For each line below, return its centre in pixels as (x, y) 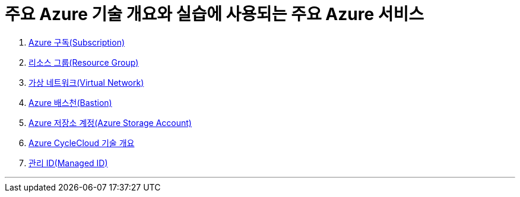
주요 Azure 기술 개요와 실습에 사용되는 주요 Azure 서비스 (215, 14)
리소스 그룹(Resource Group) (84, 62)
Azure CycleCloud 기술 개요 (82, 143)
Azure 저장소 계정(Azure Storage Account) (110, 122)
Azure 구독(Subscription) (77, 42)
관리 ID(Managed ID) (68, 163)
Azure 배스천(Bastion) (70, 102)
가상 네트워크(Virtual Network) (86, 82)
